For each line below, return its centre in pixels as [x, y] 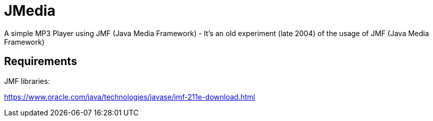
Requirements [41, 62]
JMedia [30, 11]
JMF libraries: [27, 81]
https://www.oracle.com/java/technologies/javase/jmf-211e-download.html [130, 97]
